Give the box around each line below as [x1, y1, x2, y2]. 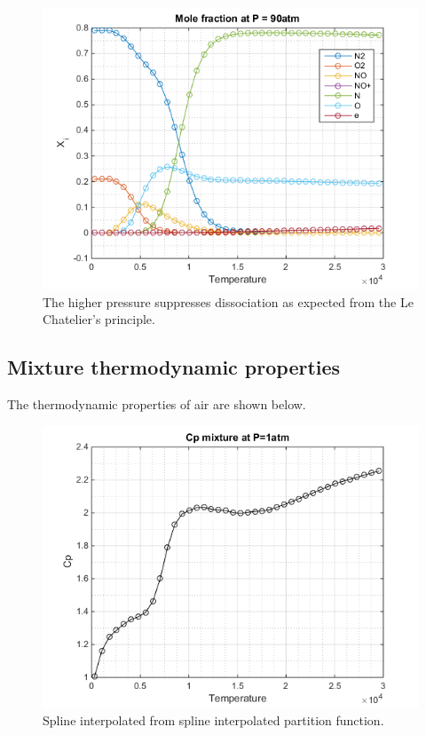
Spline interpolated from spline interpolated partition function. [43, 711, 384, 730]
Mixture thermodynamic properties [7, 353, 341, 381]
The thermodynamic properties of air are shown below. [7, 394, 306, 413]
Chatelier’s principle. [43, 310, 155, 328]
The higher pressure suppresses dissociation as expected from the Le [43, 292, 414, 311]
